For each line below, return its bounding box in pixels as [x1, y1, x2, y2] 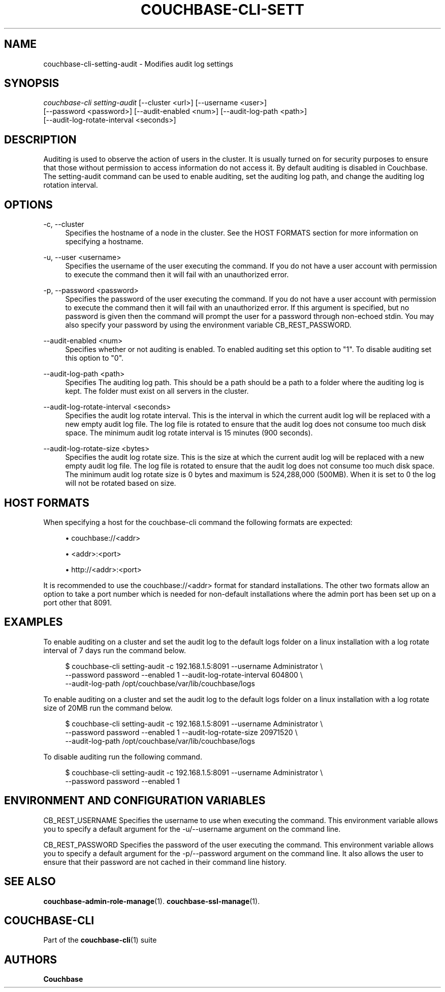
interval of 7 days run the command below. [43, 646, 186, 655]
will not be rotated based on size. [65, 479, 176, 488]
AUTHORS [4, 953, 57, 966]
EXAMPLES [4, 616, 63, 629]
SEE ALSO [4, 875, 56, 888]
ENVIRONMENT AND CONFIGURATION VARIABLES [4, 794, 266, 807]
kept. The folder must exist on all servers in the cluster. [65, 387, 249, 396]
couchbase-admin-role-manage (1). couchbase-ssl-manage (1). [43, 896, 260, 906]
